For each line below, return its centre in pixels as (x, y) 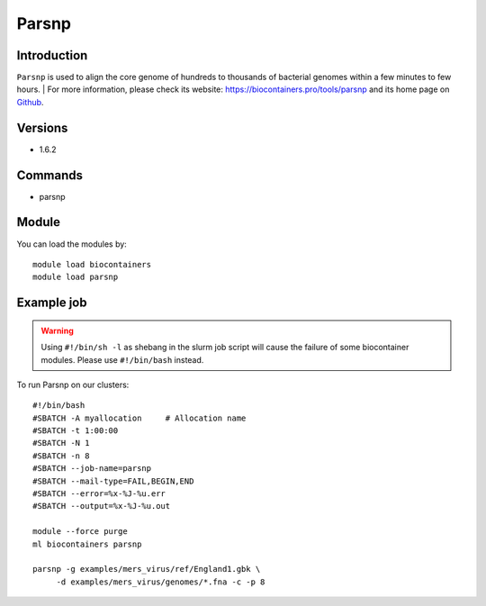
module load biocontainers (92, 264)
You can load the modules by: (72, 244)
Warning (57, 330)
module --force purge (80, 532)
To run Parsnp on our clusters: (73, 384)
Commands (50, 175)
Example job (52, 303)
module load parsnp (76, 277)
